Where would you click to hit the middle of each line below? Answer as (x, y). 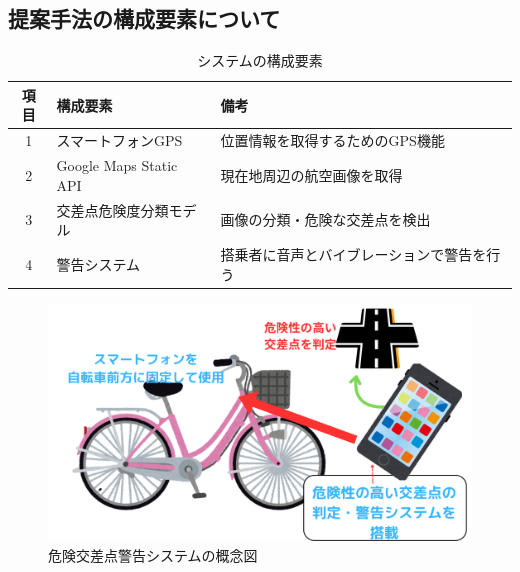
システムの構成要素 (260, 60)
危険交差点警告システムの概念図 (153, 554)
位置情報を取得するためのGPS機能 (332, 140)
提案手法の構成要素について (144, 18)
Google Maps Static (117, 165)
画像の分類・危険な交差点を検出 (325, 219)
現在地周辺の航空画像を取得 (311, 174)
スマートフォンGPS (119, 140)
